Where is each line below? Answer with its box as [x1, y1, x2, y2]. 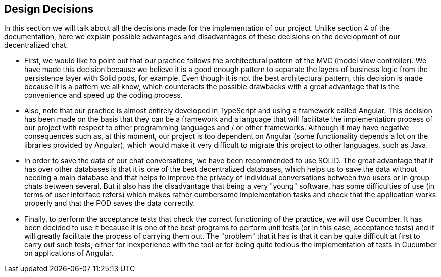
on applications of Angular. [24, 249, 114, 258]
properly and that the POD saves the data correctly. [24, 199, 195, 208]
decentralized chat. [4, 41, 68, 50]
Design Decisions [4, 3, 94, 15]
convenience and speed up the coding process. [24, 91, 183, 100]
